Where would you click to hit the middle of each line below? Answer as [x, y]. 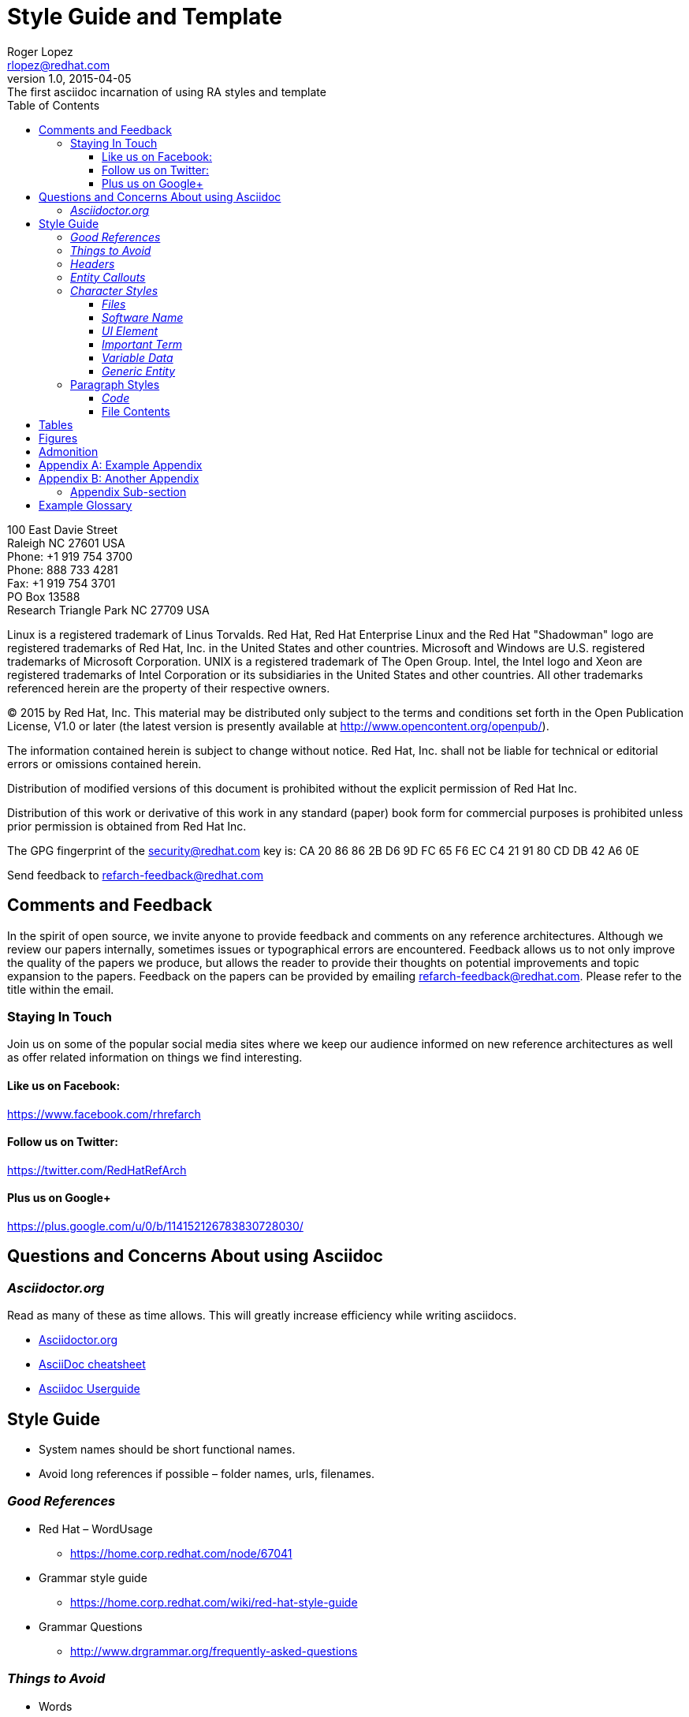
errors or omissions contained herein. [104, 763]
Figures [58, 438]
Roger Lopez [40, 51]
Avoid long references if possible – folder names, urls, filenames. [207, 1474]
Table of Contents [54, 105]
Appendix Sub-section [128, 491]
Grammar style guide [93, 1577]
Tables [56, 424]
